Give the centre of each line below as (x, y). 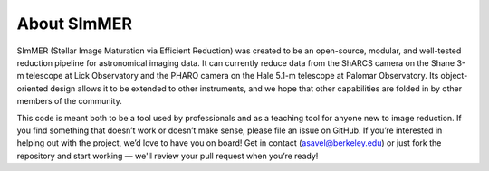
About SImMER (75, 24)
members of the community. (69, 101)
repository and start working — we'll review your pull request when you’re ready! (168, 156)
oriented (33, 88)
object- (454, 76)
